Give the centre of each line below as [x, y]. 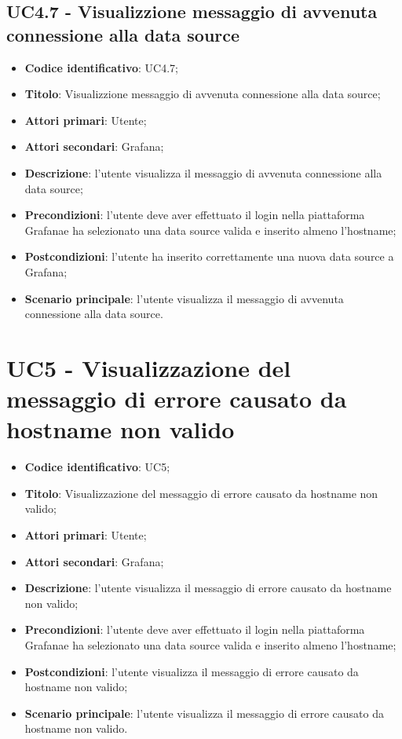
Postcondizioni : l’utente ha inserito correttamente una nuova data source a [209, 256]
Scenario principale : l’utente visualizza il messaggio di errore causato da [204, 713]
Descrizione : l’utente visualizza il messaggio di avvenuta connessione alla [203, 172]
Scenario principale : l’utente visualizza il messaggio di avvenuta [184, 298]
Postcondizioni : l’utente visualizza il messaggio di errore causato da [192, 671]
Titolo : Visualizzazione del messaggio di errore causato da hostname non [201, 493]
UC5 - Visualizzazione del [149, 367]
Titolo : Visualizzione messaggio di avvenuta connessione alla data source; [203, 94]
